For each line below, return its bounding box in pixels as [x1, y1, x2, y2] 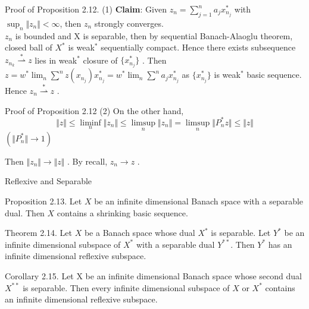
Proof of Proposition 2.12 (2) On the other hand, [5, 104, 184, 116]
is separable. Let [211, 226, 271, 239]
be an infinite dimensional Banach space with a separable [94, 195, 304, 207]
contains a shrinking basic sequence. [57, 206, 188, 219]
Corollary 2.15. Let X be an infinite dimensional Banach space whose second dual [5, 270, 302, 282]
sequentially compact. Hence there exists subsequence [101, 41, 296, 53]
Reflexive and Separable [5, 175, 92, 187]
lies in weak [35, 53, 77, 66]
